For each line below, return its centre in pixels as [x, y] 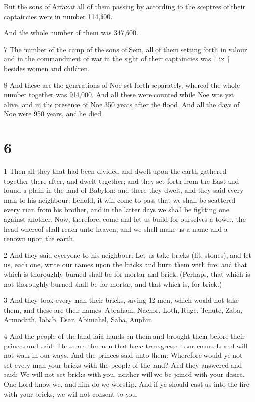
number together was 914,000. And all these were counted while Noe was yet [119, 94]
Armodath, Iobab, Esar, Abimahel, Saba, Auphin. [79, 319]
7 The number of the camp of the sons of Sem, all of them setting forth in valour [126, 49]
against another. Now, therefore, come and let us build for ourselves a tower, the [125, 219]
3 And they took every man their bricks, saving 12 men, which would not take [121, 300]
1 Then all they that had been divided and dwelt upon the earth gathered [115, 171]
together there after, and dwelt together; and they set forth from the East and [122, 180]
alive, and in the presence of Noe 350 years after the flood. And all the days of [122, 104]
